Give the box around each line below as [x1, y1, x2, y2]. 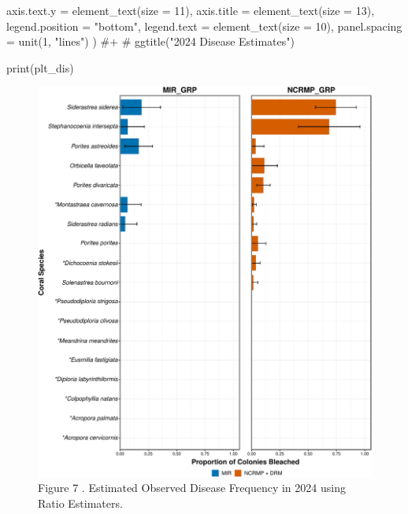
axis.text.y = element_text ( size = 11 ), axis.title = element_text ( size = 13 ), [6, 2, 375, 18]
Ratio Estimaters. [38, 494, 123, 511]
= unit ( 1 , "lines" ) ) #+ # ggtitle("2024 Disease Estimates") [6, 33, 295, 50]
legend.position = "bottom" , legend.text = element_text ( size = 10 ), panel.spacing [6, 17, 402, 34]
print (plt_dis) [6, 59, 74, 76]
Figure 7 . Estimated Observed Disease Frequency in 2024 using [38, 479, 346, 496]
